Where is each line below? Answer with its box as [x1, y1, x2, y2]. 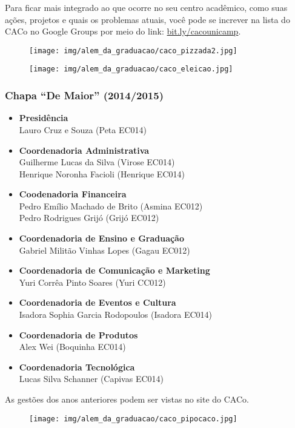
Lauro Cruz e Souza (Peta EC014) [19, 123, 147, 136]
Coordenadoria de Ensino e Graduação [19, 232, 184, 245]
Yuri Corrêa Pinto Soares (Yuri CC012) [19, 275, 166, 288]
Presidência [19, 111, 68, 124]
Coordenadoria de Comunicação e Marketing [19, 264, 210, 277]
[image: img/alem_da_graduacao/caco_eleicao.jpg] [29, 65, 233, 74]
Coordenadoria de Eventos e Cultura [19, 296, 176, 309]
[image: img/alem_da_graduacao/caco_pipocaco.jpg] [29, 414, 237, 423]
